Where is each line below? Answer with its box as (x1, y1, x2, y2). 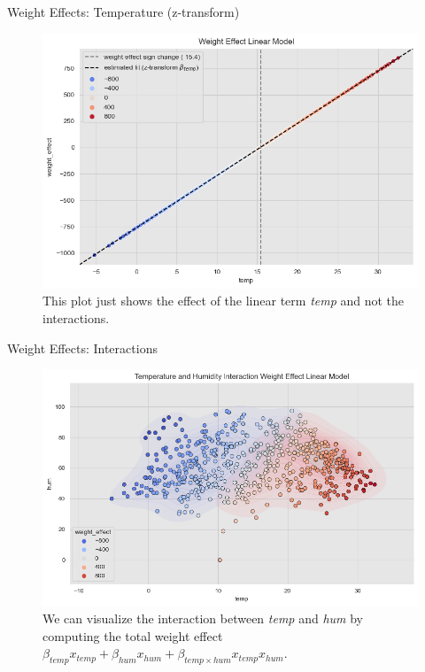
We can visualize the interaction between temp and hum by (42, 609, 364, 628)
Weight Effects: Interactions (7, 338, 158, 357)
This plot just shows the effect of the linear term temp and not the (42, 291, 405, 310)
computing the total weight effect (42, 626, 223, 645)
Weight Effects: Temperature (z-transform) (7, 3, 240, 20)
